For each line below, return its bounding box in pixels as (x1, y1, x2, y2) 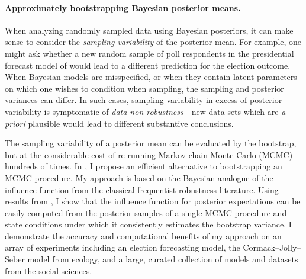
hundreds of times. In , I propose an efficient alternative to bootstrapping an (5, 160, 282, 172)
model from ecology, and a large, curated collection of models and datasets (27, 253, 298, 265)
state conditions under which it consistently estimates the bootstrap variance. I (5, 218, 292, 230)
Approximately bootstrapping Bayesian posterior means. (5, 1, 241, 14)
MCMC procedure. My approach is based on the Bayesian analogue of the (5, 171, 273, 184)
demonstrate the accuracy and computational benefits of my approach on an (5, 229, 282, 242)
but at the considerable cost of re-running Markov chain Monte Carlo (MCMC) (5, 148, 293, 161)
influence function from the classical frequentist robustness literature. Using (5, 183, 279, 195)
